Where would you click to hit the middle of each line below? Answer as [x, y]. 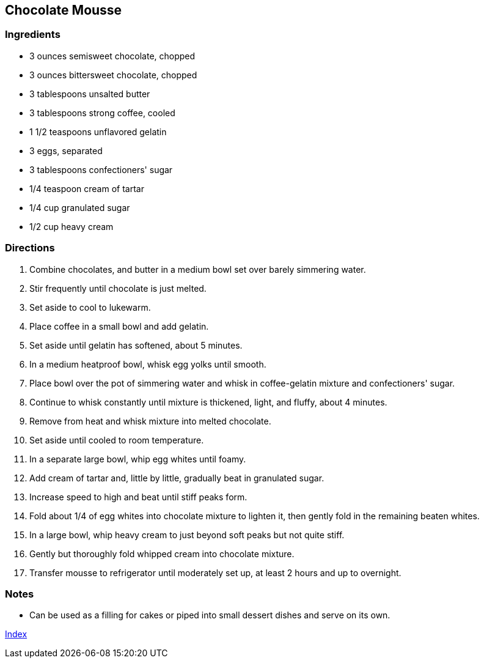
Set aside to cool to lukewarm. [90, 307]
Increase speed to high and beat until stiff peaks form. [138, 497]
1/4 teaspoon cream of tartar [87, 188]
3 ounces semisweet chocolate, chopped [112, 56]
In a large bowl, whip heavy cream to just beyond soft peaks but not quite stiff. [187, 535]
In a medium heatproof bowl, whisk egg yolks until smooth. [148, 364]
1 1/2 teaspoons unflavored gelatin [98, 131]
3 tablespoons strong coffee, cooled [102, 113]
